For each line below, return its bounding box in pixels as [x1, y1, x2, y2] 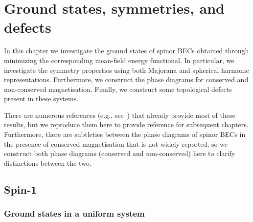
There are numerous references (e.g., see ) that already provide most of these [4, 110, 235, 120]
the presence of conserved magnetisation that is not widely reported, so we [4, 138, 228, 149]
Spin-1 [4, 181, 37, 197]
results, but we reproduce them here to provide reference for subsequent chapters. [4, 119, 249, 130]
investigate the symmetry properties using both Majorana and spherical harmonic [4, 65, 249, 75]
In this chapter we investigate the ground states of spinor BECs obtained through [4, 45, 249, 56]
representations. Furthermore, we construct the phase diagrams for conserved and [4, 74, 249, 85]
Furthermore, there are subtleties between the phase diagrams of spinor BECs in [4, 129, 246, 139]
